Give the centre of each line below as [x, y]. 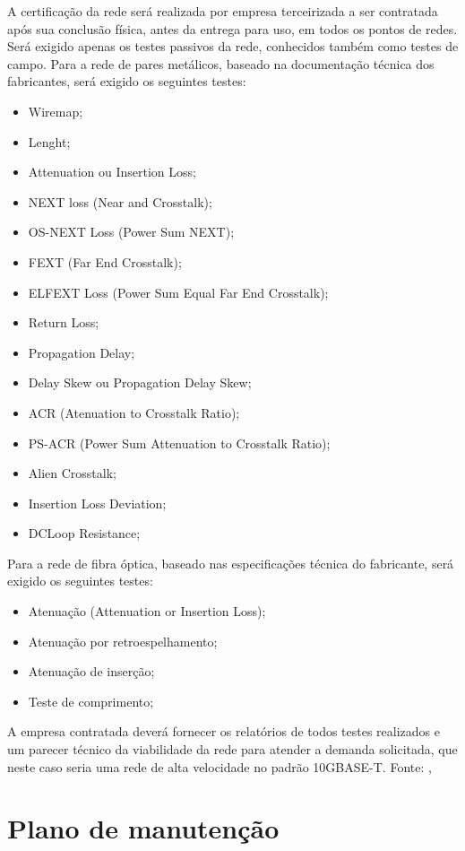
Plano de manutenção [143, 828]
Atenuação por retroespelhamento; [123, 641]
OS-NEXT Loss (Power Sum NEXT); [131, 232]
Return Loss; [64, 322]
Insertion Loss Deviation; [97, 503]
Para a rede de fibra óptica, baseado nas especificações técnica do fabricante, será [231, 563]
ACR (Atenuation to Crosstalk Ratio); [134, 412]
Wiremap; [56, 111]
